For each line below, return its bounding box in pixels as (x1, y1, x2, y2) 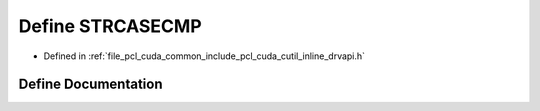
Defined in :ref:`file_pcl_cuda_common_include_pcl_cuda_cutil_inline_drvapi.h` (43, 50, 365, 62)
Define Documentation (18, 76, 163, 93)
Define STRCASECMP (18, 15, 202, 37)
